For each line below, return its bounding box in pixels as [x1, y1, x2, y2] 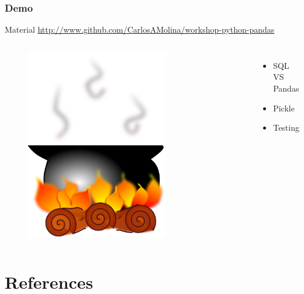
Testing [273, 121, 299, 134]
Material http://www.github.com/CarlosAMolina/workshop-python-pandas [5, 23, 275, 36]
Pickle [273, 101, 295, 114]
